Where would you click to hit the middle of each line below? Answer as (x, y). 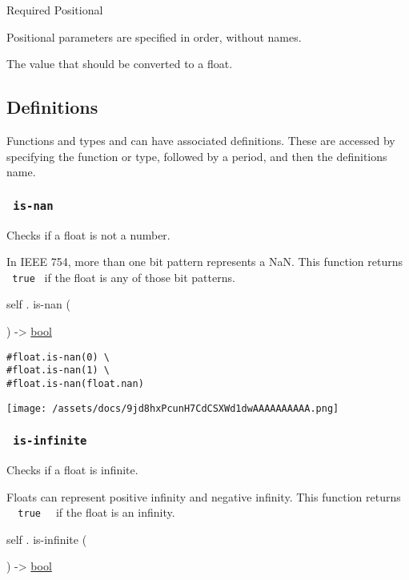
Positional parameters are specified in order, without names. (154, 36)
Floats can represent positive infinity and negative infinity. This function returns (204, 496)
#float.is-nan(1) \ (58, 371)
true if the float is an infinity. (96, 512)
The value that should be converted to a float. (120, 64)
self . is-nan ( (38, 304)
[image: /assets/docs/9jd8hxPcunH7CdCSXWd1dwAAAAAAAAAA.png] (173, 408)
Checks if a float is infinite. (72, 469)
